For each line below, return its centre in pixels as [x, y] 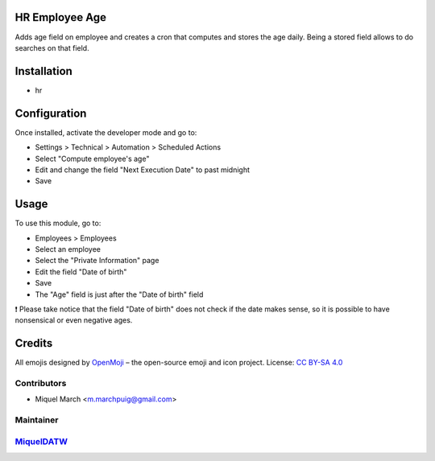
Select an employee [68, 249]
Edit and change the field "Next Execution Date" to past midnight [142, 170]
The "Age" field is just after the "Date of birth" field [119, 294]
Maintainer [37, 420]
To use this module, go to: [58, 223]
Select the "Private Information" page [97, 261]
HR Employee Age [61, 17]
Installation [43, 71]
